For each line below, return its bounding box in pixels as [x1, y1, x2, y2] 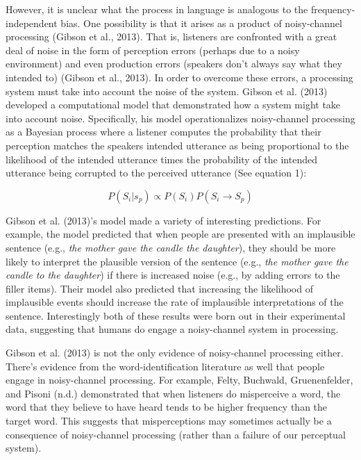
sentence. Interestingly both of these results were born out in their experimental [6, 308, 346, 322]
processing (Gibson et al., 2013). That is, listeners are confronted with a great [6, 29, 337, 44]
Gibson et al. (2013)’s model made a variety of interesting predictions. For [6, 213, 321, 227]
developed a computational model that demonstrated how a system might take [6, 97, 341, 112]
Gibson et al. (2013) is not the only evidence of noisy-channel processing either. [6, 345, 344, 360]
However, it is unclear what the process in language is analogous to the [6, 2, 308, 16]
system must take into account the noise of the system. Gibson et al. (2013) [6, 83, 328, 98]
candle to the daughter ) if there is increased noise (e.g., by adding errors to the [6, 268, 340, 282]
